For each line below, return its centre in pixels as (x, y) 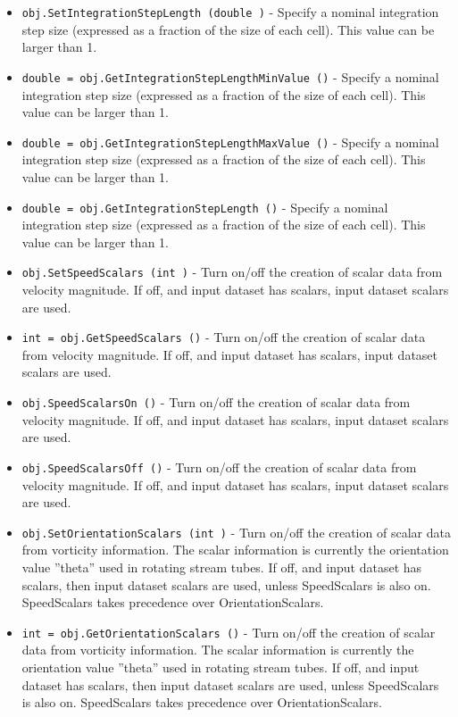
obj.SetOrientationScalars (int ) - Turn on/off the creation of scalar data (236, 532)
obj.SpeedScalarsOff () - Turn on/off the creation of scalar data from (219, 467)
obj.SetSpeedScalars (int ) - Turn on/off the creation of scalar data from (232, 272)
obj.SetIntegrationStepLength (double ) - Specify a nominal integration (230, 12)
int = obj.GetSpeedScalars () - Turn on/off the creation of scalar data (224, 337)
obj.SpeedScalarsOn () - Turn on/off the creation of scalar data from (216, 402)
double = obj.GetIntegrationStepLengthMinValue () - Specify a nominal (230, 76)
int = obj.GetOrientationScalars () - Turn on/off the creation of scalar (229, 632)
